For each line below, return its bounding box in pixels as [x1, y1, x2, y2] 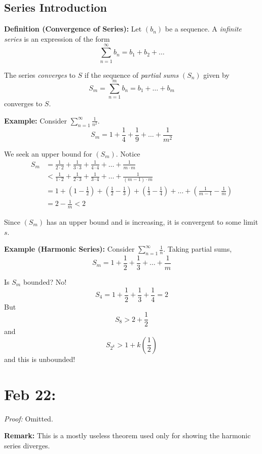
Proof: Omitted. [4, 413, 53, 423]
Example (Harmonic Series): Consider [4, 244, 135, 254]
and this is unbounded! [4, 353, 76, 364]
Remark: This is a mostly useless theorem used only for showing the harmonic [4, 430, 251, 441]
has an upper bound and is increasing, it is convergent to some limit [46, 216, 258, 227]
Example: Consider [4, 115, 67, 126]
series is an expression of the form [4, 33, 110, 44]
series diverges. [4, 440, 50, 450]
